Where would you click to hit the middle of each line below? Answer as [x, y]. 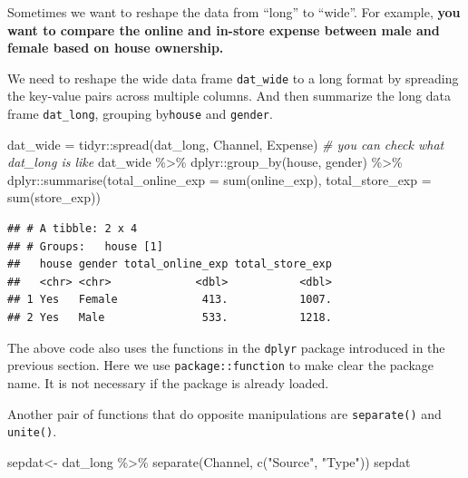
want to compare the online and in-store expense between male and [224, 29]
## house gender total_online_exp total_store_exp [170, 264]
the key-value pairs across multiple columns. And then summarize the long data [229, 96]
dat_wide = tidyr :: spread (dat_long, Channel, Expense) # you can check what [226, 144]
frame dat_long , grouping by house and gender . [140, 114]
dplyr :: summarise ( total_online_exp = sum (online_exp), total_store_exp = [219, 179]
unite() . [32, 431]
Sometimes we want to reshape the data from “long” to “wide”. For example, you [234, 12]
